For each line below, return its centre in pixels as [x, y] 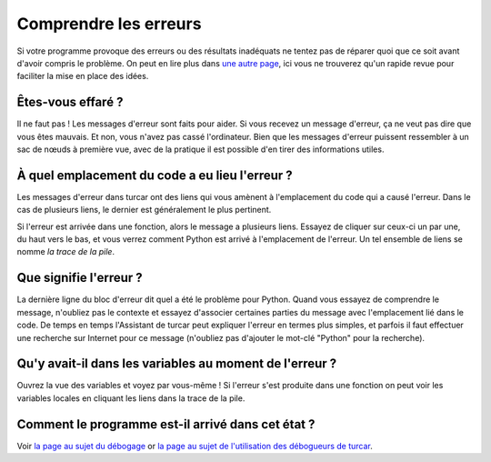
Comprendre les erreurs [109, 24]
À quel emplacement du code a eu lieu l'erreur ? [155, 175]
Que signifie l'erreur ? [80, 278]
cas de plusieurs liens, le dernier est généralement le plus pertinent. [144, 210]
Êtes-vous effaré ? [70, 102]
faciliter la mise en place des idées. [83, 76]
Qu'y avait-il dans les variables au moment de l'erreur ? [177, 364]
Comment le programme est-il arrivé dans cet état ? [166, 424]
